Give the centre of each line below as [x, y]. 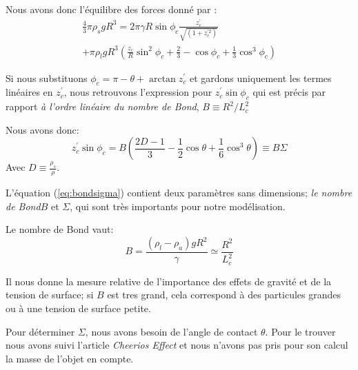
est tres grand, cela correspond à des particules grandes [224, 295]
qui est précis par [289, 92]
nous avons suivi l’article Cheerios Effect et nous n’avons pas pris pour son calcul [177, 345]
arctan [162, 79]
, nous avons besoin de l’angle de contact [171, 331]
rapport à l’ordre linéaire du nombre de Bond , [102, 106]
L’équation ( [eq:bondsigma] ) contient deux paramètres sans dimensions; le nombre [179, 193]
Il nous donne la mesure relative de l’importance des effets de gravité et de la [169, 281]
